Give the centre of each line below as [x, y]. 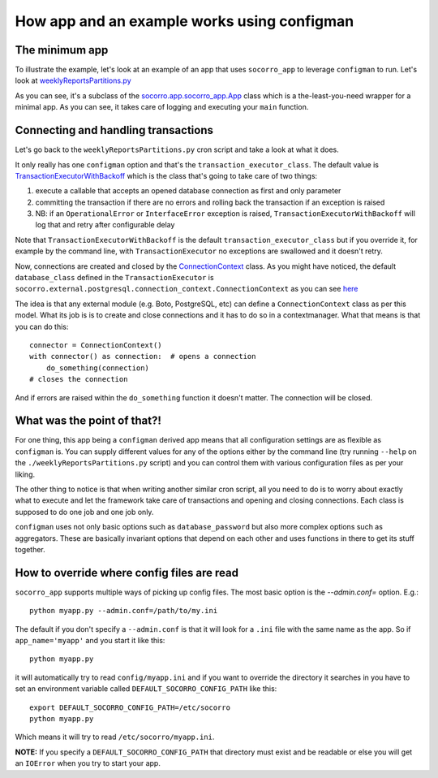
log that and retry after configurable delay [105, 225]
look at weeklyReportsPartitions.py [73, 80]
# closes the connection [79, 379]
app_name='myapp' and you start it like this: [90, 641]
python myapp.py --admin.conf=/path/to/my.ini [124, 611]
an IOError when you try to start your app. [88, 763]
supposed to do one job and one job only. [84, 512]
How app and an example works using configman [185, 21]
